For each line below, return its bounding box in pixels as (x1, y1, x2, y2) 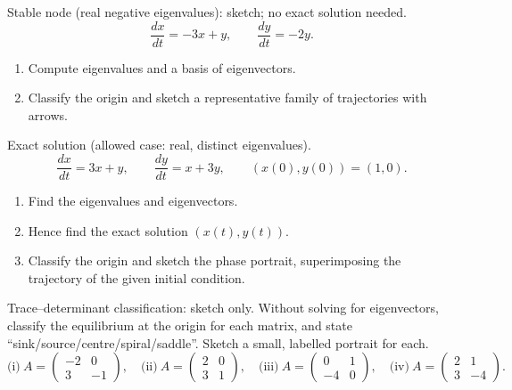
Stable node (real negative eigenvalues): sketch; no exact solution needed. (7, 3, 407, 20)
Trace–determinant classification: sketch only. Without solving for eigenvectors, (7, 298, 439, 317)
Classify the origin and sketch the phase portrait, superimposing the (28, 251, 401, 270)
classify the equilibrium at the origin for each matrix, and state (7, 316, 352, 335)
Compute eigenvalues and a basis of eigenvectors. (28, 58, 296, 77)
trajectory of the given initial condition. (28, 268, 245, 287)
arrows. (28, 105, 68, 124)
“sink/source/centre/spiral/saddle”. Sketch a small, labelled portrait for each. (7, 333, 429, 352)
